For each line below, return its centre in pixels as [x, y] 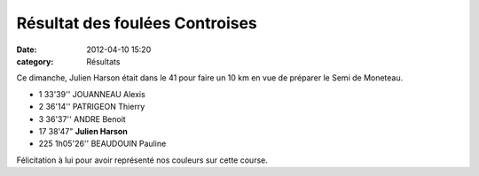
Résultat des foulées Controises [137, 23]
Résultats [103, 61]
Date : [27, 50]
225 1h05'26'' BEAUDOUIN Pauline [102, 144]
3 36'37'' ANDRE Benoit [82, 119]
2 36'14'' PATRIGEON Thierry [92, 107]
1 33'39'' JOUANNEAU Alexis [92, 94]
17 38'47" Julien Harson [83, 131]
